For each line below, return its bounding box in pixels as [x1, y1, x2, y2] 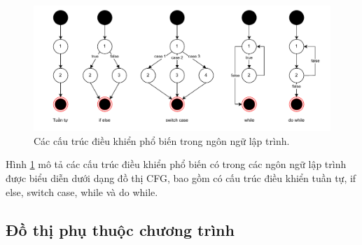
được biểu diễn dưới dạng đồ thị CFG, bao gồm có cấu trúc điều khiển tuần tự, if [6, 171, 356, 185]
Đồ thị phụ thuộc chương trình [6, 218, 235, 240]
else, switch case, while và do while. [6, 184, 158, 199]
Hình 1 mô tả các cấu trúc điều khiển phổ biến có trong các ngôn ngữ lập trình [6, 157, 347, 171]
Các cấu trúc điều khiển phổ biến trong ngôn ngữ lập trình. [34, 133, 290, 148]
